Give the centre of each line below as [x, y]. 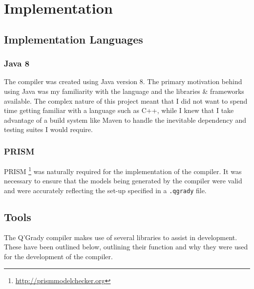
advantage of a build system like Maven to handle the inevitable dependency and [125, 120]
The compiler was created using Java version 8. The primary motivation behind [123, 81]
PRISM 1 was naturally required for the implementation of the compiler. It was [123, 170]
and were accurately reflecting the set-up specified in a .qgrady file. [105, 190]
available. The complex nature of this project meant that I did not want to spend [126, 100]
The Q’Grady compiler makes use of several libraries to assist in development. [121, 237]
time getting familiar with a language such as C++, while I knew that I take [119, 110]
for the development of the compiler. [58, 256]
